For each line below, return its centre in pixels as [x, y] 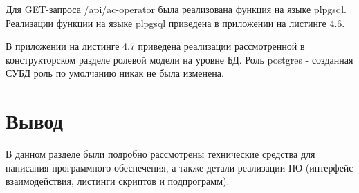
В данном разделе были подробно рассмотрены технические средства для [160, 154]
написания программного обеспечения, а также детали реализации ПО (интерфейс [179, 167]
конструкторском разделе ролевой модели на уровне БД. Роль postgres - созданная [179, 59]
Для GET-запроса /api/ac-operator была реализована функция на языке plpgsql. [176, 9]
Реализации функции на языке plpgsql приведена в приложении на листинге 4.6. [175, 22]
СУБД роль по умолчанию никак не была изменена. [115, 73]
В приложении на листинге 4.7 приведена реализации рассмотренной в [155, 46]
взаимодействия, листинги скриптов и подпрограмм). [118, 181]
